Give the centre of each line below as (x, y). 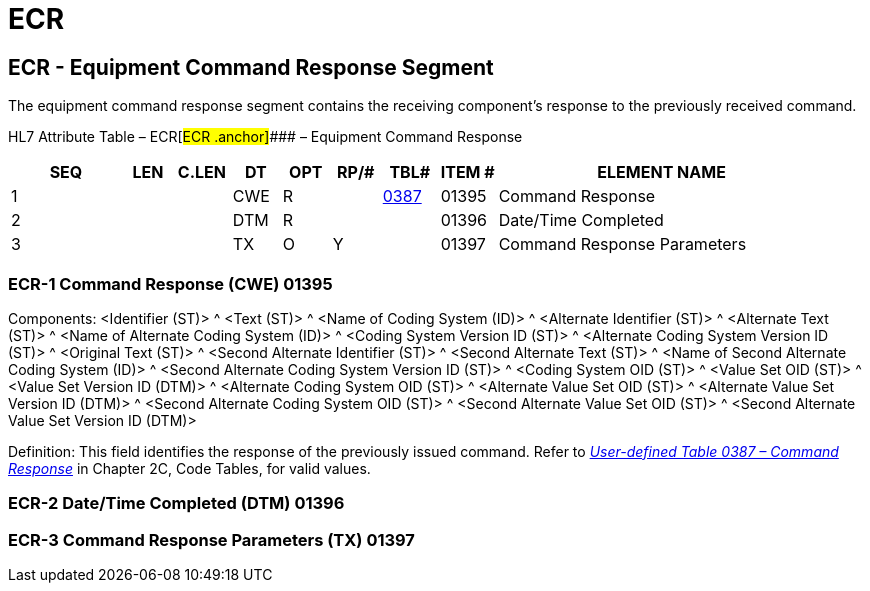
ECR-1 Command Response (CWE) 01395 (170, 283)
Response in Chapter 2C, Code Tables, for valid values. (189, 468)
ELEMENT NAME (661, 172)
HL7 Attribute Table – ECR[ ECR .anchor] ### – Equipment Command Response (265, 137)
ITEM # (467, 172)
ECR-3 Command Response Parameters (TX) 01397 (211, 539)
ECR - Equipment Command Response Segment (251, 67)
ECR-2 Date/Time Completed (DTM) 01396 (176, 503)
